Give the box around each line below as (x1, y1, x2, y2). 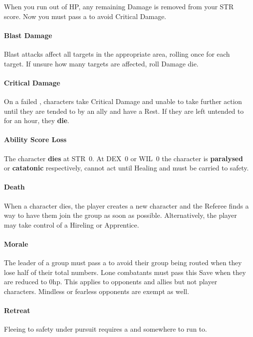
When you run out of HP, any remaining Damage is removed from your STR (4, 1, 234, 11)
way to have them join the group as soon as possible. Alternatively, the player (4, 210, 237, 220)
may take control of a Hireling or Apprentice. (4, 219, 139, 230)
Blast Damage (4, 30, 52, 40)
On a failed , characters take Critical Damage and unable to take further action (4, 96, 242, 106)
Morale (4, 238, 28, 249)
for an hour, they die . (4, 115, 69, 126)
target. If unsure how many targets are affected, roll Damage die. (4, 58, 199, 68)
